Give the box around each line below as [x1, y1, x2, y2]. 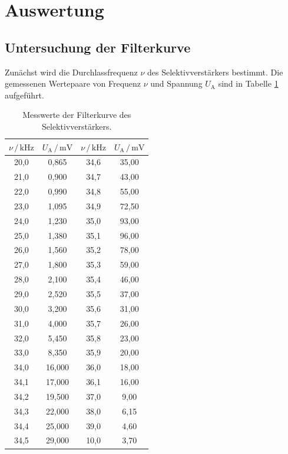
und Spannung [150, 77, 203, 90]
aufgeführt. [5, 88, 44, 101]
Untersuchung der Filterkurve [5, 38, 191, 56]
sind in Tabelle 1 [218, 77, 279, 90]
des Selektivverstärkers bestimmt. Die [147, 65, 283, 78]
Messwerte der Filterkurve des [22, 108, 131, 121]
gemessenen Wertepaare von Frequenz [5, 77, 141, 90]
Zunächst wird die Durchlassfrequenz [5, 65, 138, 78]
